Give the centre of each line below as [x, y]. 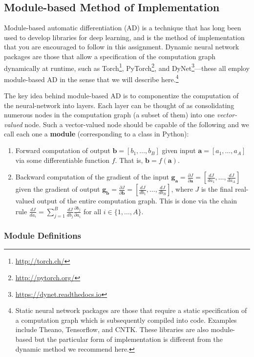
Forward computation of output [63, 150]
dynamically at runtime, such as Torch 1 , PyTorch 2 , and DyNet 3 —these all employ [127, 67]
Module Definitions [42, 235]
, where [182, 189]
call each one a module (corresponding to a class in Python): [96, 134]
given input [179, 150]
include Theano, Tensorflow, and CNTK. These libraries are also [112, 329]
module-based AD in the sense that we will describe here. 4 [91, 78]
